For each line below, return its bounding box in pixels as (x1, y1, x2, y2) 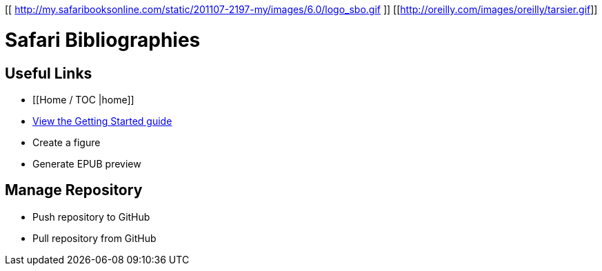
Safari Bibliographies (5, 28, 201, 52)
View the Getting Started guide (32, 114, 172, 127)
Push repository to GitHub (32, 210, 150, 223)
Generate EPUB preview (32, 157, 141, 170)
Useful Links (5, 64, 92, 82)
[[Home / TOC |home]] (32, 93, 134, 106)
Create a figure (32, 136, 101, 148)
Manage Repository (5, 181, 143, 199)
